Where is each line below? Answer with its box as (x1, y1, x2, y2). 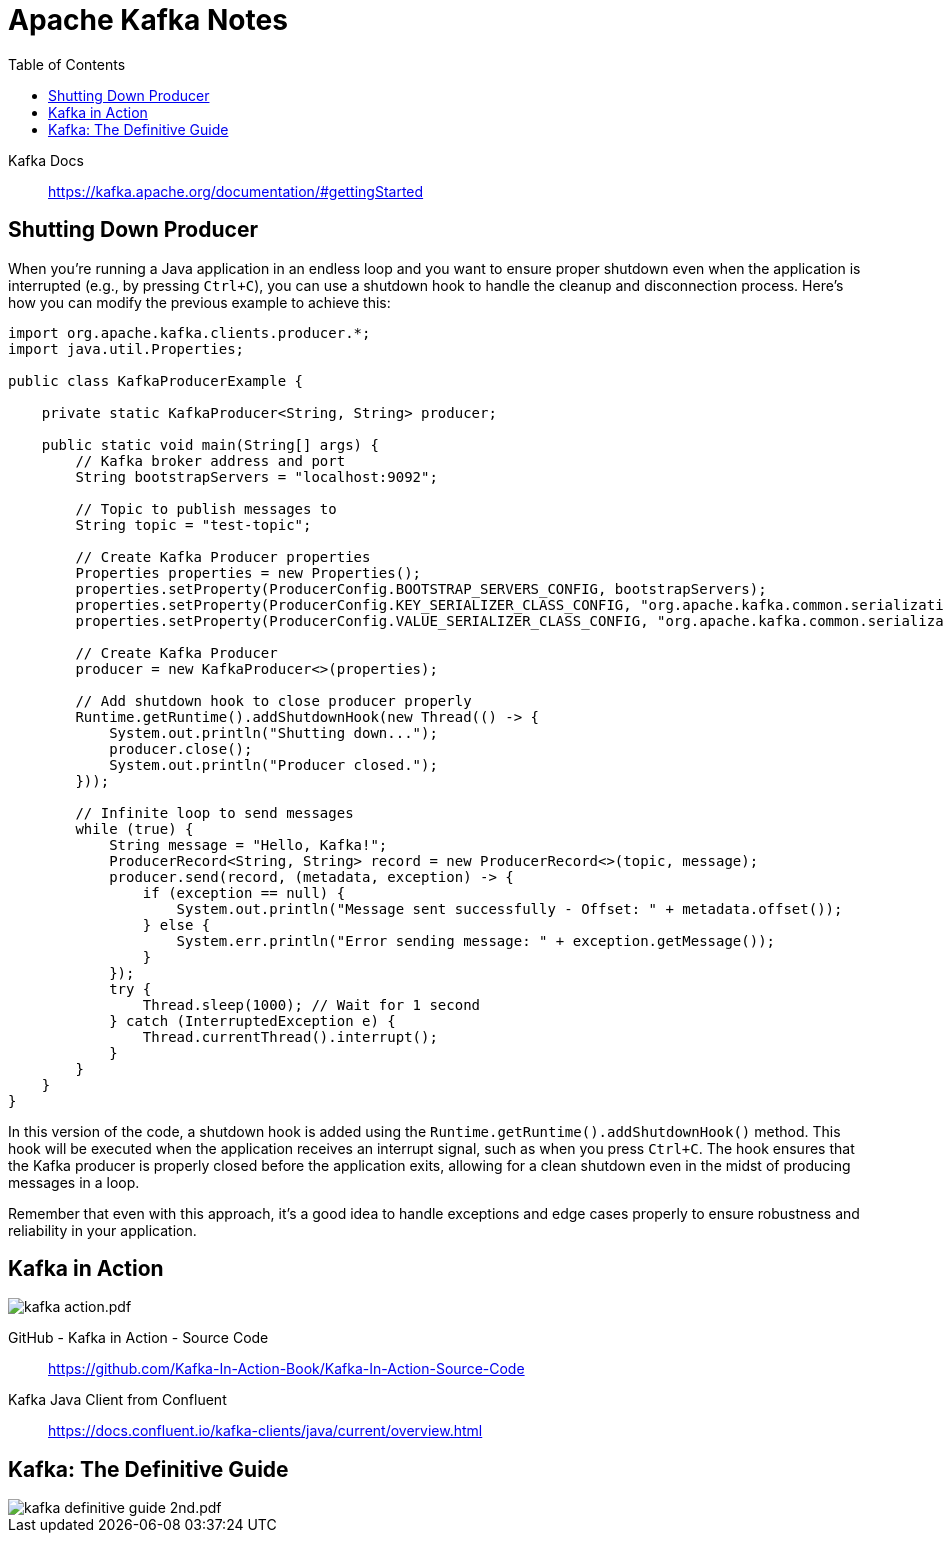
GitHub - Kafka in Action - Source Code (8, 1329, 269, 1347)
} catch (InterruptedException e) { (109, 1012, 396, 1029)
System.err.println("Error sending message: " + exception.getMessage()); (176, 932, 776, 949)
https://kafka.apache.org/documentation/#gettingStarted (48, 182, 424, 200)
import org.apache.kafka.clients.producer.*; (8, 324, 371, 341)
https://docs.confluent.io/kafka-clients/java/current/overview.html (48, 1422, 483, 1440)
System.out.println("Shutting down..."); (109, 724, 438, 741)
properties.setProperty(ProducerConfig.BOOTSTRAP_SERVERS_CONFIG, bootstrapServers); (75, 580, 767, 597)
